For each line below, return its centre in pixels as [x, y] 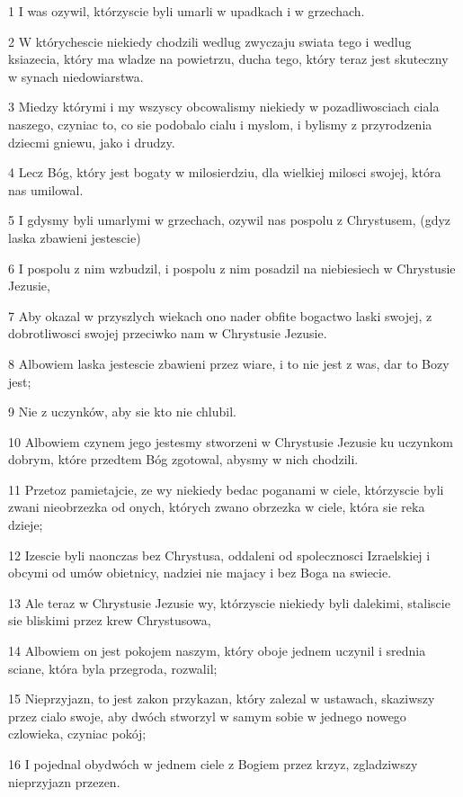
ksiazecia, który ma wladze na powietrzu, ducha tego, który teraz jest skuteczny [228, 59]
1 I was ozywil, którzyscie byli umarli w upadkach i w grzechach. [187, 11]
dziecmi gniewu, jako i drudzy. [92, 142]
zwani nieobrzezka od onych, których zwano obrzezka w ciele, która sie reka [217, 507]
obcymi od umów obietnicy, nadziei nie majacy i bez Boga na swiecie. [200, 573]
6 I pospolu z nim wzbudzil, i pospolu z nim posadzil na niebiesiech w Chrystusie [232, 268]
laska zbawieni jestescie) [75, 237]
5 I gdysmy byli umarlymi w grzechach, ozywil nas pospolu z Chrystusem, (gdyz [230, 220]
